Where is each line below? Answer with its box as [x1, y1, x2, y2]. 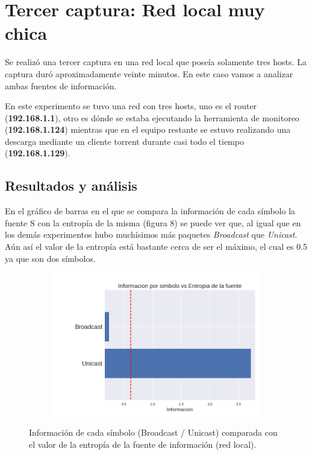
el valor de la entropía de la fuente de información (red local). [29, 437, 257, 450]
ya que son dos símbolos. [5, 252, 96, 264]
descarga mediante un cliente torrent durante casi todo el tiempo [5, 135, 244, 147]
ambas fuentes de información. [5, 79, 117, 92]
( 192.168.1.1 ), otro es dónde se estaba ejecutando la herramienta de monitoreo [5, 111, 299, 124]
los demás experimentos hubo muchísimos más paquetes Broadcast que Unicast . [5, 228, 298, 241]
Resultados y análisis [5, 176, 137, 195]
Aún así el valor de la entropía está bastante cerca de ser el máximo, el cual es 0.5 [5, 240, 308, 253]
